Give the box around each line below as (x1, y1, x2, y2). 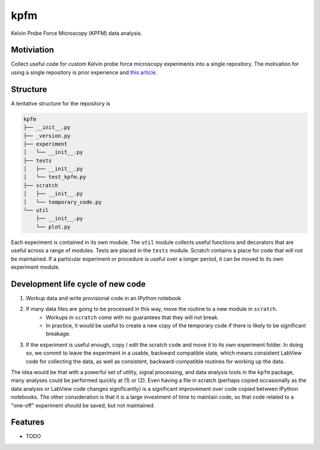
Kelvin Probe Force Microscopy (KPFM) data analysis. (11, 30, 142, 37)
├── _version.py (23, 132, 71, 139)
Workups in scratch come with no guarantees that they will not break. (46, 314, 219, 321)
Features (11, 417, 44, 427)
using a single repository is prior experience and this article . (11, 69, 158, 76)
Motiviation (11, 45, 55, 55)
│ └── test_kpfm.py (23, 173, 87, 181)
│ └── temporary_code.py (23, 198, 102, 205)
